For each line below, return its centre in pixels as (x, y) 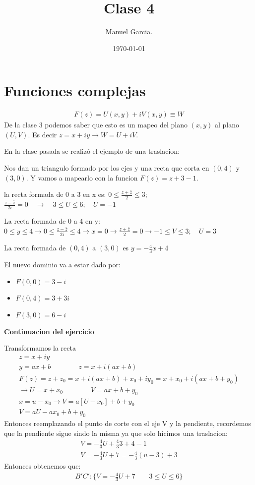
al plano (227, 125)
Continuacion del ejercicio (49, 331)
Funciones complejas (75, 91)
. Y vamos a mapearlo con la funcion (82, 177)
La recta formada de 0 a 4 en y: (52, 221)
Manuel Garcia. (129, 31)
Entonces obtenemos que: (42, 466)
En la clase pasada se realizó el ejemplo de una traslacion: (92, 151)
